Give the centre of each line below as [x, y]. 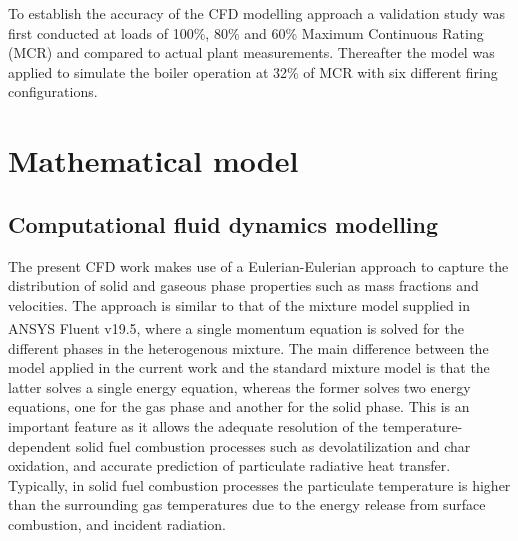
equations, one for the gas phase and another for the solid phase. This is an [239, 406]
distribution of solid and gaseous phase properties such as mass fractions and [243, 285]
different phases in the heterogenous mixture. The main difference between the [248, 347]
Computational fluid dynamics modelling [223, 223]
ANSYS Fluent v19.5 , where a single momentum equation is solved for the [236, 327]
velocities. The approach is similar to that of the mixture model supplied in [239, 304]
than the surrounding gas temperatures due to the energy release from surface [247, 504]
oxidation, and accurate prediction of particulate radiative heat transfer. [229, 465]
